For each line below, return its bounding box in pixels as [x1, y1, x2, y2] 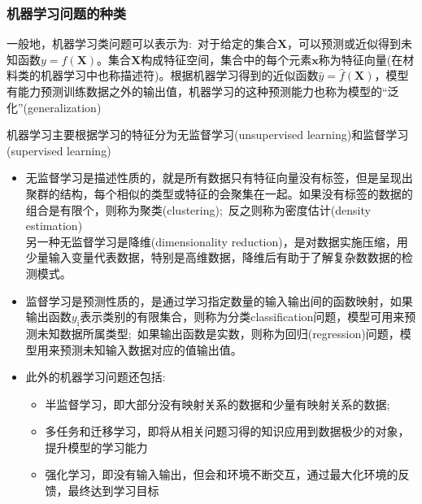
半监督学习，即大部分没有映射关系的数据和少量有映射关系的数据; [45, 395, 390, 412]
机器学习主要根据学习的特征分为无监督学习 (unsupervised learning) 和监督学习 [7, 126, 409, 143]
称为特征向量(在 [318, 50, 403, 67]
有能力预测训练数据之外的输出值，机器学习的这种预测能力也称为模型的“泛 [7, 83, 399, 99]
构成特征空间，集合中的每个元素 [141, 50, 312, 67]
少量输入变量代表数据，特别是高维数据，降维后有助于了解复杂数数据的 [25, 249, 402, 266]
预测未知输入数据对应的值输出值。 [59, 341, 242, 358]
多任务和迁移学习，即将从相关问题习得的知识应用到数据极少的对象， [45, 423, 410, 440]
